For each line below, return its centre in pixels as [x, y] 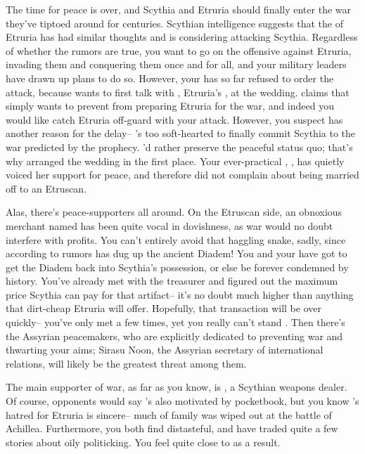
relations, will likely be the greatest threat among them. [126, 363]
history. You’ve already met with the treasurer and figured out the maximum [172, 281]
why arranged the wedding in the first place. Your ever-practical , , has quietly [175, 161]
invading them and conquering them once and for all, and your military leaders [176, 64]
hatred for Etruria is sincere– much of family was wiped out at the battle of [169, 414]
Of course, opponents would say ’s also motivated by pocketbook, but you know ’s [182, 401]
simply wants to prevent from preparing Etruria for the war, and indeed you [170, 106]
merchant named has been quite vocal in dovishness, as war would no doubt [169, 225]
